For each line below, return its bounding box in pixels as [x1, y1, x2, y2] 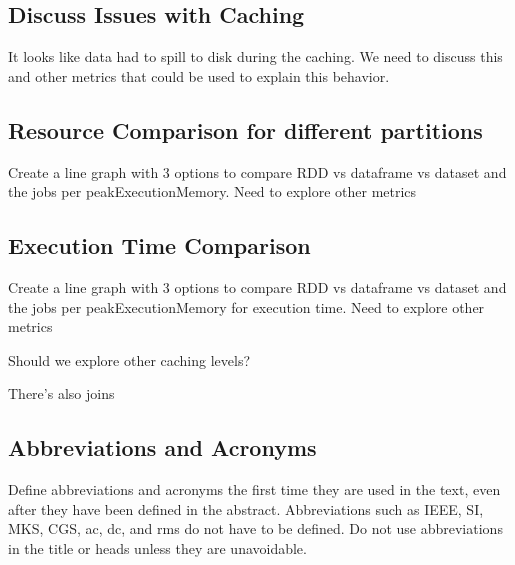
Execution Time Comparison [8, 230, 311, 261]
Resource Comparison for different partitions [8, 114, 483, 145]
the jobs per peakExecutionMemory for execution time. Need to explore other [8, 296, 485, 317]
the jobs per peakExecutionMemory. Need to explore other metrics [8, 181, 417, 202]
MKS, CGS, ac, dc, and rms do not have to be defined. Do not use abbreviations [8, 518, 503, 539]
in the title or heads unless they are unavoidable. [8, 537, 307, 558]
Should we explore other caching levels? [8, 349, 251, 370]
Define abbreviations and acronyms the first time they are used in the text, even [8, 479, 501, 500]
